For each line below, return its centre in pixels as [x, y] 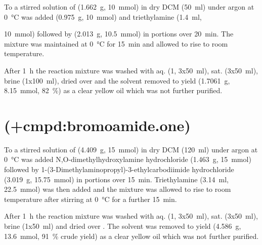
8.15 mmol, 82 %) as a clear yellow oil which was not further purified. [113, 90]
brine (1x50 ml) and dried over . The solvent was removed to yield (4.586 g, [123, 226]
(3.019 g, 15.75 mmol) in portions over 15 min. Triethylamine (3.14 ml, [116, 179]
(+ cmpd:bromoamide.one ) [97, 125]
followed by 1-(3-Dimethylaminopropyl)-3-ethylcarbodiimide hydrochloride [119, 169]
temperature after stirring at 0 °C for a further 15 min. [91, 199]
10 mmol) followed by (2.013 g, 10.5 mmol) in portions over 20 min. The [119, 34]
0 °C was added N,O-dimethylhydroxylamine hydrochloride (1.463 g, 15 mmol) [128, 159]
